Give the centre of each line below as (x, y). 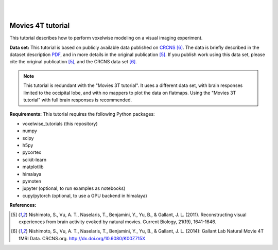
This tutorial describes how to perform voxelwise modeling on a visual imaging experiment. (106, 38)
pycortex (32, 152)
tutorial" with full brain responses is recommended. (78, 100)
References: (23, 205)
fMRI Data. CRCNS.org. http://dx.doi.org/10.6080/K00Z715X (82, 238)
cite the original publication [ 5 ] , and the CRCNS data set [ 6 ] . (73, 62)
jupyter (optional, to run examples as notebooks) (74, 188)
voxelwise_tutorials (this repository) (60, 123)
